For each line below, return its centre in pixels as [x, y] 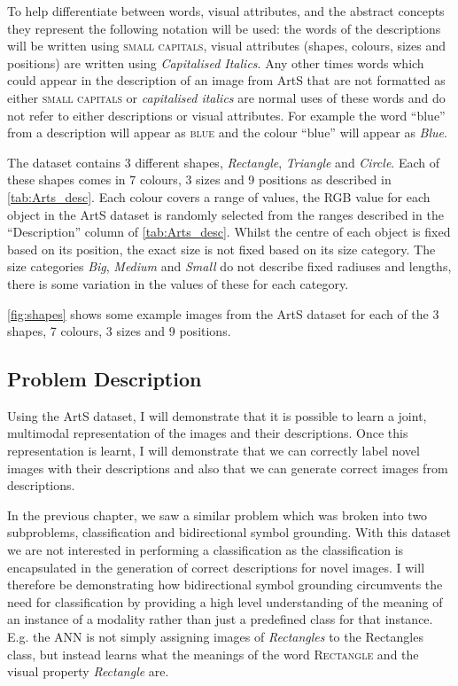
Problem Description [105, 379]
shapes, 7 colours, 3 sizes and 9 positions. [119, 331]
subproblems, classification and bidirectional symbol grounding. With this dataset [229, 532]
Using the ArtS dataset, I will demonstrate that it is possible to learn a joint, [217, 415]
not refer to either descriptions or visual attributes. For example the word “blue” [226, 115]
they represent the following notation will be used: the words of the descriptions [224, 28]
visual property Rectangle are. [88, 671]
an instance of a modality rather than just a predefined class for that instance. [220, 619]
